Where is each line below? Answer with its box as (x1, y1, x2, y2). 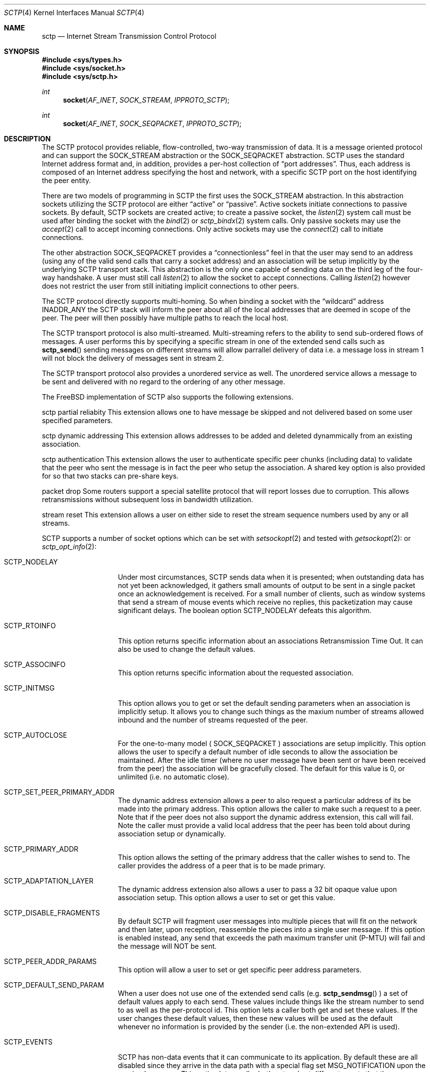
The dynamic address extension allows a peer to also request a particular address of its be (118, 796, 411, 804)
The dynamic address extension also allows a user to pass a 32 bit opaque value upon (118, 885, 397, 893)
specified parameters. (42, 416, 113, 425)
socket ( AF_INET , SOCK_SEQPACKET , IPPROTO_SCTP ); (63, 119, 242, 128)
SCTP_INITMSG (4, 684, 55, 692)
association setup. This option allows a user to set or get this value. (118, 893, 335, 902)
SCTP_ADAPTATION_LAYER (4, 877, 94, 885)
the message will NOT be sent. (118, 942, 217, 950)
